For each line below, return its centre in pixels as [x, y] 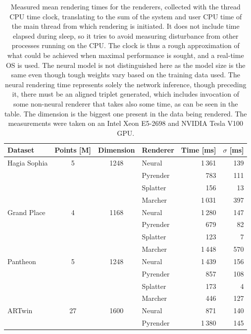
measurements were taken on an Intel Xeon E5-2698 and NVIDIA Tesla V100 [126, 123]
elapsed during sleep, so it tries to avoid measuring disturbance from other [125, 35]
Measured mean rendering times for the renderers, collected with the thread [125, 6]
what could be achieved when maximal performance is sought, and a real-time [125, 55]
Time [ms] [199, 150]
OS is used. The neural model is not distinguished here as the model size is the [125, 65]
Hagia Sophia [28, 163]
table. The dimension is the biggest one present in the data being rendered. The [125, 113]
